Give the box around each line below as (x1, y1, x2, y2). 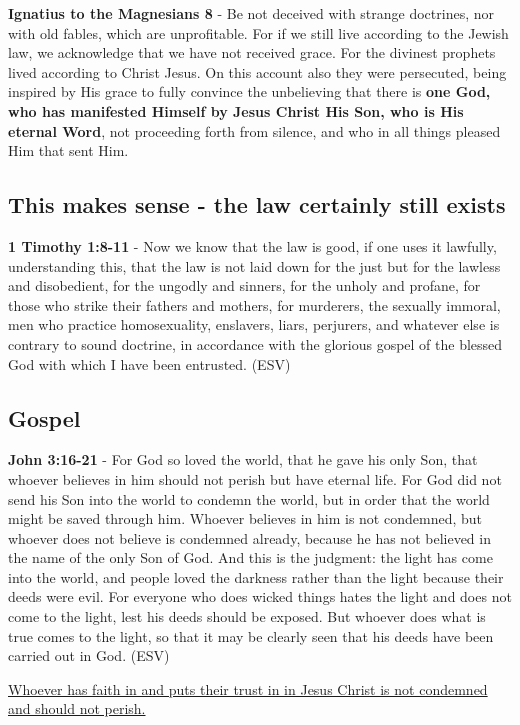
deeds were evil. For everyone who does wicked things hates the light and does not (8, 586, 512, 607)
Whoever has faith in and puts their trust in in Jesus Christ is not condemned (8, 678, 488, 699)
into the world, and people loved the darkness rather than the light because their (8, 566, 504, 587)
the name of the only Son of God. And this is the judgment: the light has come (8, 547, 493, 568)
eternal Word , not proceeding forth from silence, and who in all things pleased (8, 120, 501, 141)
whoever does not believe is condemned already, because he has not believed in (8, 527, 491, 548)
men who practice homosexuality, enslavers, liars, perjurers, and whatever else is (8, 314, 500, 335)
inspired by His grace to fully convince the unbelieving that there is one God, (8, 81, 491, 102)
